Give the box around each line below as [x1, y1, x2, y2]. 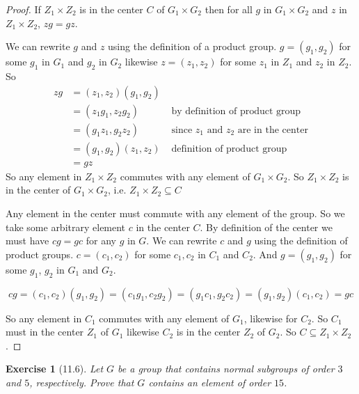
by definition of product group [171, 106, 301, 116]
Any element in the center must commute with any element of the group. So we [6, 205, 345, 220]
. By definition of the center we [200, 219, 333, 234]
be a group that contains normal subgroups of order [118, 361, 335, 376]
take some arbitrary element [6, 219, 126, 234]
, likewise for [244, 310, 298, 325]
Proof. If [6, 2, 41, 16]
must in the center [6, 324, 84, 339]
